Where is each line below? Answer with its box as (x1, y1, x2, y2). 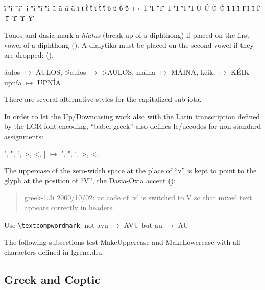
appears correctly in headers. (24, 202, 114, 213)
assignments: (4, 130, 43, 141)
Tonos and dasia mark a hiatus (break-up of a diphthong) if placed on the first (4, 30, 250, 40)
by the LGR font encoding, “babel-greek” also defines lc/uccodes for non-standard (4, 121, 261, 131)
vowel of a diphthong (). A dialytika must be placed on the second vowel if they (4, 39, 254, 50)
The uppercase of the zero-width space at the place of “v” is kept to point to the (4, 165, 257, 176)
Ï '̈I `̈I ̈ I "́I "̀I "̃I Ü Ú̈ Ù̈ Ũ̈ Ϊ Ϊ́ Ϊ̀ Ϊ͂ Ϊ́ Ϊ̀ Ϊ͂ (144, 3, 259, 13)
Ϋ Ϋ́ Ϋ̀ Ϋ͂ (4, 12, 33, 23)
